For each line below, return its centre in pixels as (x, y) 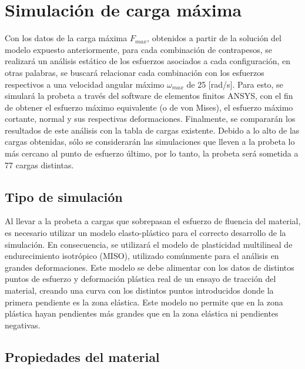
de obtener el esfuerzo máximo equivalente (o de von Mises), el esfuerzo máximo (149, 107)
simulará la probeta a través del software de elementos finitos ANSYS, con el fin (149, 96)
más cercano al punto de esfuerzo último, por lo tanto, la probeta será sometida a (152, 153)
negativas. (23, 325)
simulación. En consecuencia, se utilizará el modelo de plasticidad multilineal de (149, 244)
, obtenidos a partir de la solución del (214, 38)
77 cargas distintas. (39, 164)
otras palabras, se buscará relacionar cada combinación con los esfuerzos (135, 72)
